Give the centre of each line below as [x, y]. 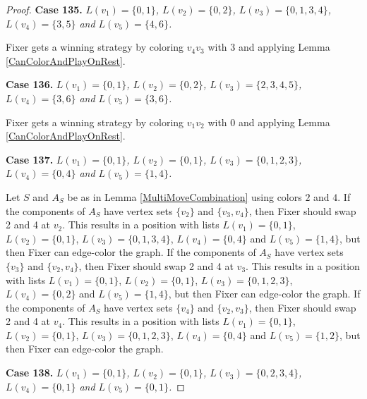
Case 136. [30, 84]
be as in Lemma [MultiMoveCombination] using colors [185, 196]
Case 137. [30, 159]
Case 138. [30, 373]
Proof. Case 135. [44, 9]
